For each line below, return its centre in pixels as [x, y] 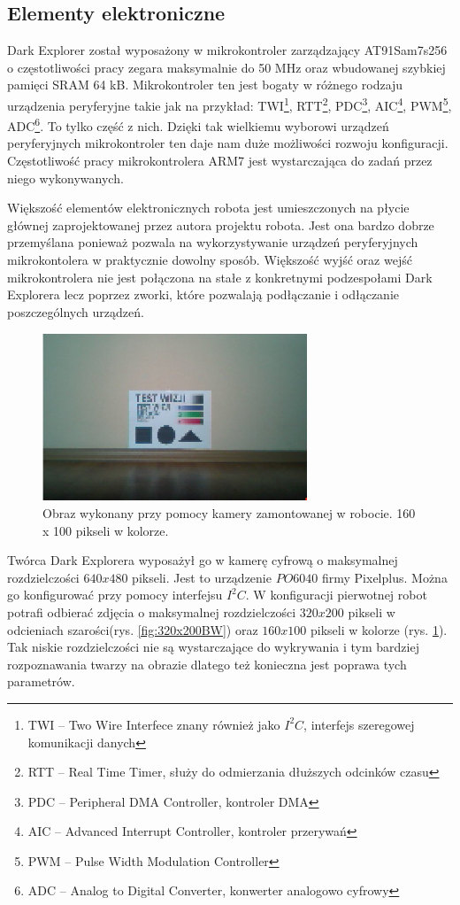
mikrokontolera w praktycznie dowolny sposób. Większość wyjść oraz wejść [210, 260]
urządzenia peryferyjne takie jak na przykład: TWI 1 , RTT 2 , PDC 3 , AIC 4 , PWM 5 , [230, 104]
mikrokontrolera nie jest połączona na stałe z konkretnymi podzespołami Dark [220, 277]
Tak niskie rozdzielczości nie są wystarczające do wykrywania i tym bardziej [213, 647]
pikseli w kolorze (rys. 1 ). [379, 629]
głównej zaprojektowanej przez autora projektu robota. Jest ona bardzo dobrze [221, 224]
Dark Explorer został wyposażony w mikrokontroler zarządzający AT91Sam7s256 [227, 50]
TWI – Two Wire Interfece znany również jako [154, 724]
